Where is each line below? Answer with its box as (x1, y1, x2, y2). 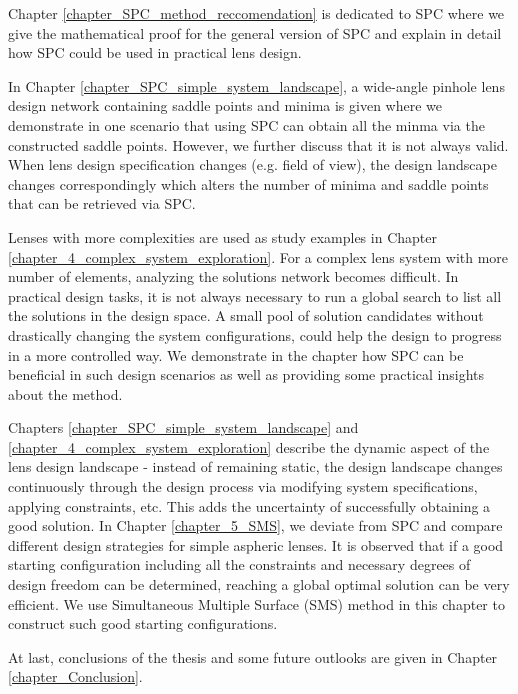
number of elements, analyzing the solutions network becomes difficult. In (8, 266, 459, 287)
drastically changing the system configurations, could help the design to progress (8, 324, 502, 345)
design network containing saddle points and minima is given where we (8, 95, 442, 116)
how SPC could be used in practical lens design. (8, 42, 302, 63)
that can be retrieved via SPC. (8, 193, 196, 214)
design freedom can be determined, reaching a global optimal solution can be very (8, 574, 510, 595)
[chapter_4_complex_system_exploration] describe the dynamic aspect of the (8, 436, 490, 457)
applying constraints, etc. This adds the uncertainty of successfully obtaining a (8, 495, 491, 516)
